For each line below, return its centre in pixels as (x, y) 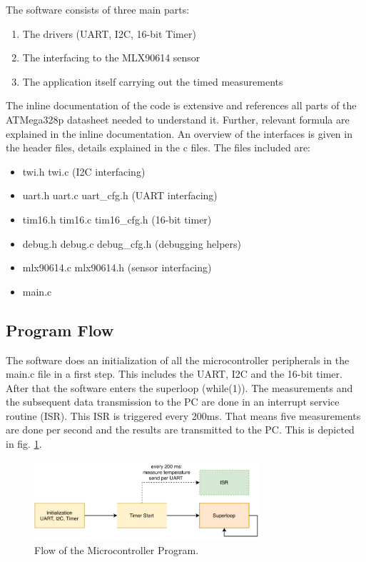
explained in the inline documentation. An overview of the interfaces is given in (179, 133)
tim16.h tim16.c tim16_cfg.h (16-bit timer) (117, 219)
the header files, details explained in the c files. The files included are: (158, 147)
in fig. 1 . (24, 444)
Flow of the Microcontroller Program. (117, 550)
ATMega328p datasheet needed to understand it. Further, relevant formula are (178, 119)
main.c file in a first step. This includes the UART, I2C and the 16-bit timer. (174, 374)
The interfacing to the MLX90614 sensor (111, 57)
